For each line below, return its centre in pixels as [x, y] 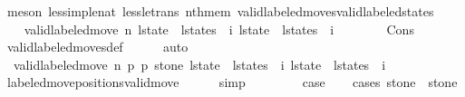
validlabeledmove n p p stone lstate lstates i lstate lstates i [199, 64]
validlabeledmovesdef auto [97, 47]
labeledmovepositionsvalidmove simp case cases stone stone [232, 82]
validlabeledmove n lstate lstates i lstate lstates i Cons [219, 29]
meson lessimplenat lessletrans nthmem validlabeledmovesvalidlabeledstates [220, 11]
